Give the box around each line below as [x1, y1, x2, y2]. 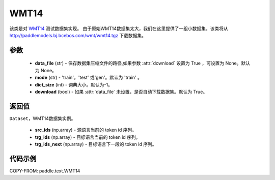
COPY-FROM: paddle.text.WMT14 [9, 168, 80, 174]
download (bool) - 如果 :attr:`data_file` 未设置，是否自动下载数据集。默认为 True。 [35, 88, 208, 95]
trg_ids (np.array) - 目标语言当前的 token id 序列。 [35, 134, 141, 140]
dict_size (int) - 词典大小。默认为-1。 [35, 81, 113, 87]
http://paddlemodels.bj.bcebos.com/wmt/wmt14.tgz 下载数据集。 [9, 32, 147, 38]
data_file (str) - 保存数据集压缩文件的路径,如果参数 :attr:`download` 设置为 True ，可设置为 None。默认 [35, 60, 251, 66]
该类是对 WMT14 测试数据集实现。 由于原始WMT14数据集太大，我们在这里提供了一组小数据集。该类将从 [9, 25, 229, 32]
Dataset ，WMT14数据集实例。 [9, 115, 76, 122]
